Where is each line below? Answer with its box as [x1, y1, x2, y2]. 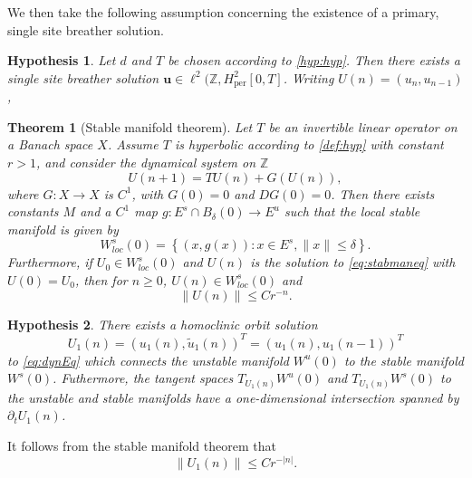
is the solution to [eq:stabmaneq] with [250, 253, 456, 272]
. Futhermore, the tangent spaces [53, 368, 234, 387]
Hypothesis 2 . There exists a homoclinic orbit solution [7, 314, 318, 333]
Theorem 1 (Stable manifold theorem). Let [7, 117, 253, 136]
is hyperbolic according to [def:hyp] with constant [174, 135, 444, 154]
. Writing [283, 68, 334, 87]
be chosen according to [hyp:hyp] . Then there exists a [168, 51, 460, 70]
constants [7, 202, 59, 221]
